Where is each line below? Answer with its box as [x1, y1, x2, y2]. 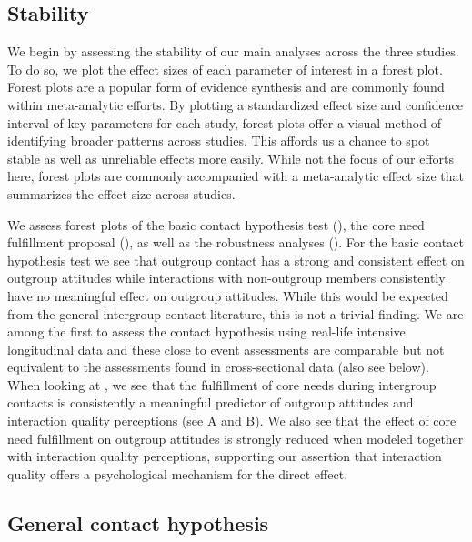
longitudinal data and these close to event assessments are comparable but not [7, 339, 445, 358]
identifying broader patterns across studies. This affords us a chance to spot [7, 131, 430, 150]
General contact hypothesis [7, 508, 269, 537]
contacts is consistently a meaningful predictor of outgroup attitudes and [7, 393, 414, 412]
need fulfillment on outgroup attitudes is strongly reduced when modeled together [7, 428, 464, 447]
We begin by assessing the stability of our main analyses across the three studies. [7, 42, 459, 61]
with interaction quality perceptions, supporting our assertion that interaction [7, 447, 442, 466]
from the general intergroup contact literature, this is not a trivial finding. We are [7, 304, 464, 323]
